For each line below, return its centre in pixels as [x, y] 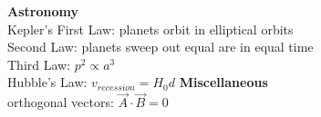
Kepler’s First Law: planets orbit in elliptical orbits [150, 29]
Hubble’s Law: [47, 82]
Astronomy [43, 11]
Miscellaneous [223, 82]
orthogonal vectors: [61, 102]
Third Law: [39, 64]
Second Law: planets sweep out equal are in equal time [160, 47]
